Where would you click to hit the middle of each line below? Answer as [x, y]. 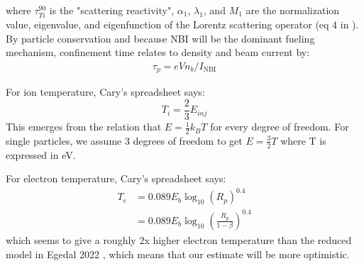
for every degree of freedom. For [280, 127]
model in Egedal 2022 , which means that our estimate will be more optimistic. [178, 254]
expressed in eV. [41, 154]
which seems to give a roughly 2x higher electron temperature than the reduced [179, 239]
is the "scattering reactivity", [112, 10]
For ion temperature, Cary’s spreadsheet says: [105, 92]
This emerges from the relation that [84, 127]
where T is [303, 140]
